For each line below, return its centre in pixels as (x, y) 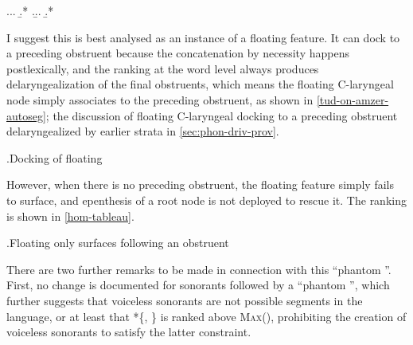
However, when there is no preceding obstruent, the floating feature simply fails (201, 184)
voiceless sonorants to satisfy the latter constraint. (129, 332)
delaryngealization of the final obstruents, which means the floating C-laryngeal (200, 84)
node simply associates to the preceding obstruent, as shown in (160, 99)
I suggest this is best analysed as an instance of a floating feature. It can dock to (203, 37)
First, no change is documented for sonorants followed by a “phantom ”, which (198, 285)
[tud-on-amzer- (353, 99)
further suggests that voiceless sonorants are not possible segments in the (185, 300)
